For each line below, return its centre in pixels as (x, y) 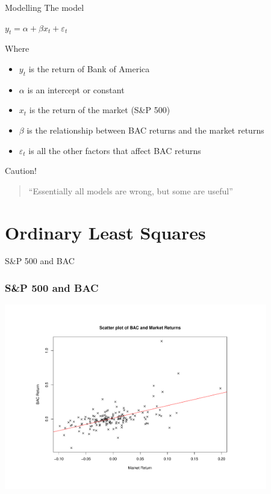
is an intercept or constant (76, 89)
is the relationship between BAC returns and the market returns (145, 130)
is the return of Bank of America (89, 68)
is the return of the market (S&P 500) (100, 110)
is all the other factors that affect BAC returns (115, 150)
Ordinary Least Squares (105, 232)
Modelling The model (45, 7)
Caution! (21, 171)
